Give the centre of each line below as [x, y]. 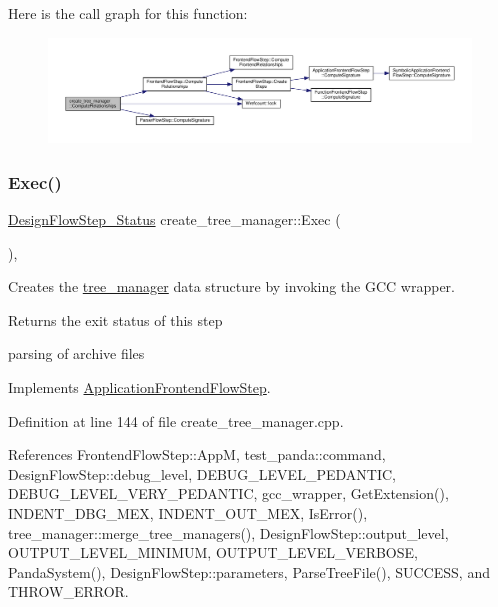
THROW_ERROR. [68, 591]
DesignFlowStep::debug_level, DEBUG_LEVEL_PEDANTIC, [202, 473]
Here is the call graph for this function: [128, 13]
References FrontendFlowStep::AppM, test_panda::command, [197, 454]
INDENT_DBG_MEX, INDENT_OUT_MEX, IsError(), [188, 512]
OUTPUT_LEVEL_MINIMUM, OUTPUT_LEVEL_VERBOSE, [213, 552]
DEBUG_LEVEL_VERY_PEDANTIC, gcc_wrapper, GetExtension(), [228, 493]
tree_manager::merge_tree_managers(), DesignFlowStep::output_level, [228, 532]
